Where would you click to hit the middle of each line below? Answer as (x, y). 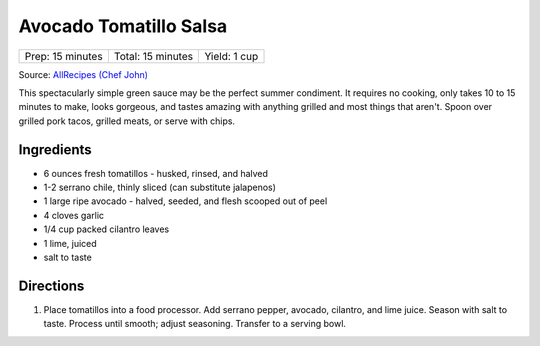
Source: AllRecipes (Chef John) (83, 74)
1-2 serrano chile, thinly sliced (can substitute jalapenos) (160, 187)
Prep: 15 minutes (64, 56)
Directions (51, 285)
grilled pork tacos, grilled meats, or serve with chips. (126, 121)
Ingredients (55, 149)
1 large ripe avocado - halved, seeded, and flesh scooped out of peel (185, 201)
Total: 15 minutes (153, 56)
